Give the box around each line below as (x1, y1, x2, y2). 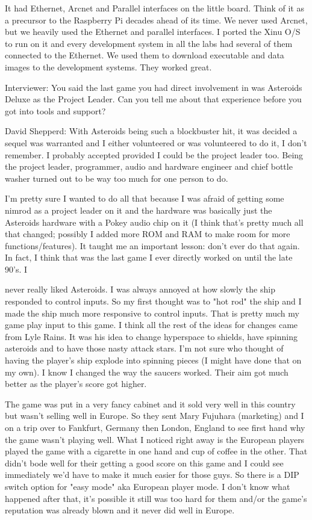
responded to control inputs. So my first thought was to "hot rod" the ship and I (5, 295, 302, 308)
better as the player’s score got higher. (5, 377, 147, 390)
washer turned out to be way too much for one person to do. (5, 172, 228, 184)
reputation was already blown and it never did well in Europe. (5, 504, 235, 516)
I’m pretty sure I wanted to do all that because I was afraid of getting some (5, 192, 284, 205)
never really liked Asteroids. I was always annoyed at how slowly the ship (5, 283, 275, 296)
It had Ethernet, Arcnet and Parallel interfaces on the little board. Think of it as (5, 2, 304, 14)
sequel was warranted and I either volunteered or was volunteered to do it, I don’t (5, 136, 307, 149)
